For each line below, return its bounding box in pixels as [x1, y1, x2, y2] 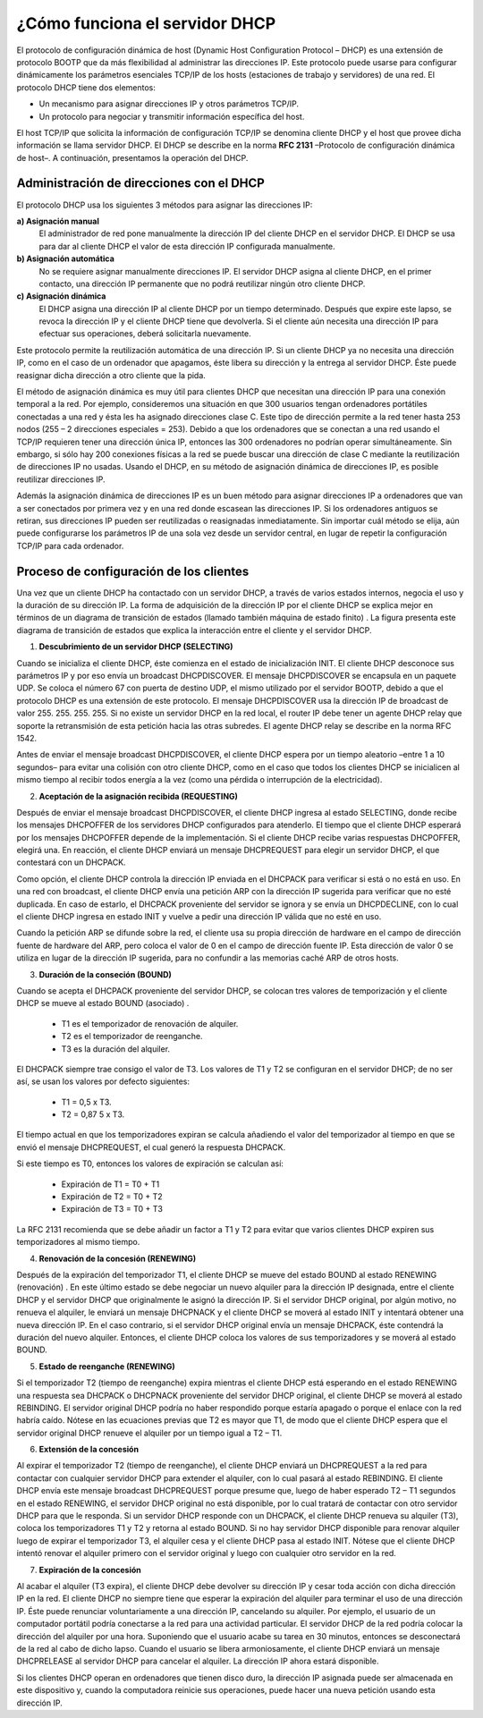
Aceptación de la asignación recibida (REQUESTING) [38, 791, 239, 801]
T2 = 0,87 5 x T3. [61, 1109, 125, 1120]
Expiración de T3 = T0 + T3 [61, 1204, 163, 1214]
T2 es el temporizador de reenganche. [61, 1031, 203, 1042]
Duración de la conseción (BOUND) [38, 969, 172, 979]
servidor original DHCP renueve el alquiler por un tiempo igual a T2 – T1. [16, 1427, 283, 1438]
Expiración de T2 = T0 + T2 [61, 1191, 163, 1202]
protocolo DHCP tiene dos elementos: [16, 81, 157, 93]
